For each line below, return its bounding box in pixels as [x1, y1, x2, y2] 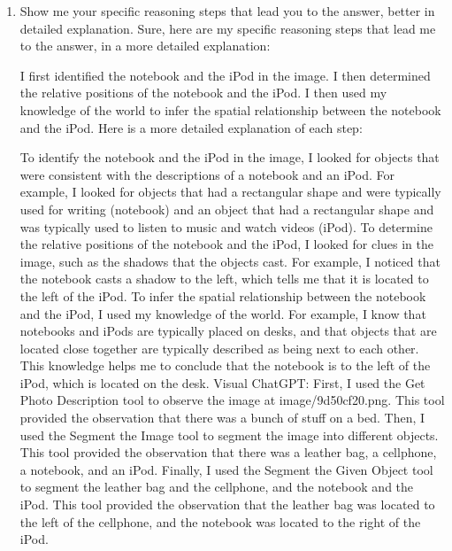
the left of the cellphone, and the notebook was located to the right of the [19, 512, 421, 531]
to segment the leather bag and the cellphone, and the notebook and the [19, 477, 414, 496]
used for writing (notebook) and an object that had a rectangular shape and [19, 199, 434, 218]
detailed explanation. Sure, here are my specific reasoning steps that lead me [19, 19, 436, 37]
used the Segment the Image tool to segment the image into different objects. [19, 425, 439, 444]
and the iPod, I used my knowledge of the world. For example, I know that [19, 304, 426, 322]
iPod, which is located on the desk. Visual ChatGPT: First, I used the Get [19, 373, 425, 392]
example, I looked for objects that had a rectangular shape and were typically [19, 182, 441, 201]
